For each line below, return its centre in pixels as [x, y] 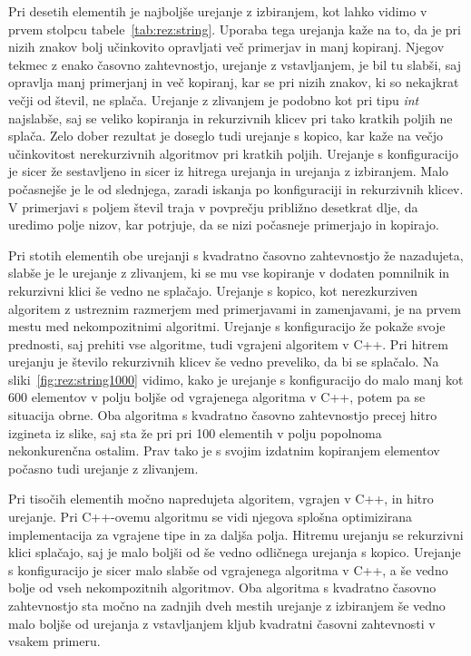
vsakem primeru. [54, 641]
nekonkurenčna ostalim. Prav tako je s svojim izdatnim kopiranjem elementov [224, 450]
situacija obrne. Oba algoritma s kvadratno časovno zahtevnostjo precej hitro [223, 415]
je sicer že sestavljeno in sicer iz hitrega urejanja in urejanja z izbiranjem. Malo [229, 171]
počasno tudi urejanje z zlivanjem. [103, 468]
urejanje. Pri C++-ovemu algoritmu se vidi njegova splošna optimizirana [211, 517]
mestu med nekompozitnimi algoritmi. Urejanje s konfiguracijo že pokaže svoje [227, 326]
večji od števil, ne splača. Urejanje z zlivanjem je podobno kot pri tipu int [214, 99]
